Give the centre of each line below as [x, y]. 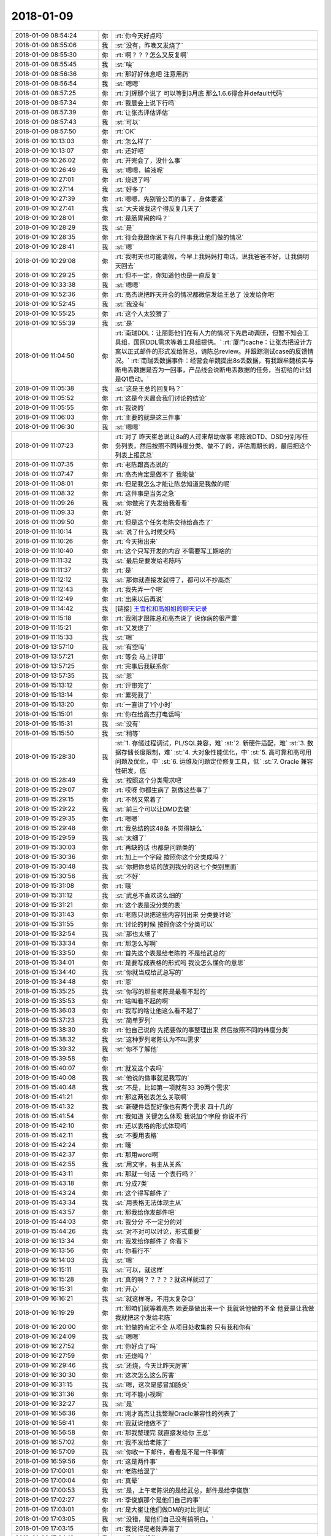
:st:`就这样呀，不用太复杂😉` [155, 1298]
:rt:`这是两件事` [136, 1461]
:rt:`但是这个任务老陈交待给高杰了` [164, 522]
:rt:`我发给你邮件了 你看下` [153, 1241]
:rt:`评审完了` [133, 685]
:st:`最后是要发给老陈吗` [149, 560]
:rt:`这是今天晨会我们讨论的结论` [161, 398]
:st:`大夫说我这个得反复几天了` [158, 208]
